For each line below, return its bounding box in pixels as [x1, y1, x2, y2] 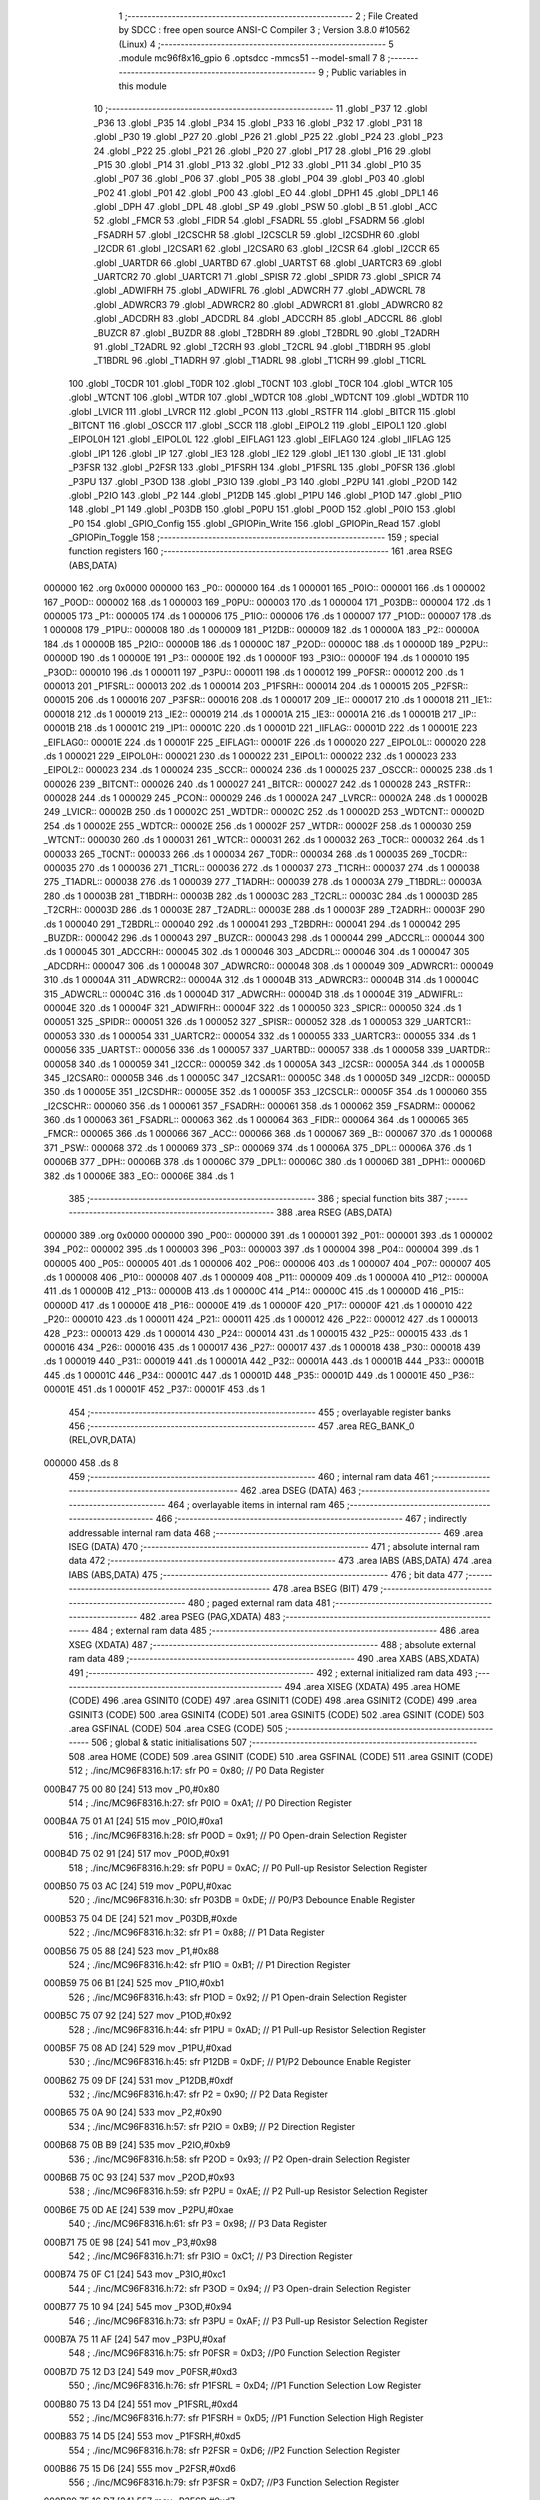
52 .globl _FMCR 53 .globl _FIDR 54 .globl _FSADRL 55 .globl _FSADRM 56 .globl [93, 215, 425, 227]
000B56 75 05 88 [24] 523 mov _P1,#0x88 [43, 1945, 220, 1957]
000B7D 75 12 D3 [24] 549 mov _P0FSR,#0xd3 [43, 2365, 238, 2377]
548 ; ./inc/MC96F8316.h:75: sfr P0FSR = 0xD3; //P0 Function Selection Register [68, 2347, 401, 2359]
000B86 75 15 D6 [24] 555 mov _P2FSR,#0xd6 [43, 2463, 237, 2475]
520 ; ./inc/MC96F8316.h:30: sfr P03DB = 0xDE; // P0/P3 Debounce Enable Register [68, 1894, 415, 1906]
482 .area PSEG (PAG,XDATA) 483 [139, 1610, 281, 1622]
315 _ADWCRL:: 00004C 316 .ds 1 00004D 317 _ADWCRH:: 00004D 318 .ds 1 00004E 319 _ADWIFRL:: [43, 988, 464, 1000]
